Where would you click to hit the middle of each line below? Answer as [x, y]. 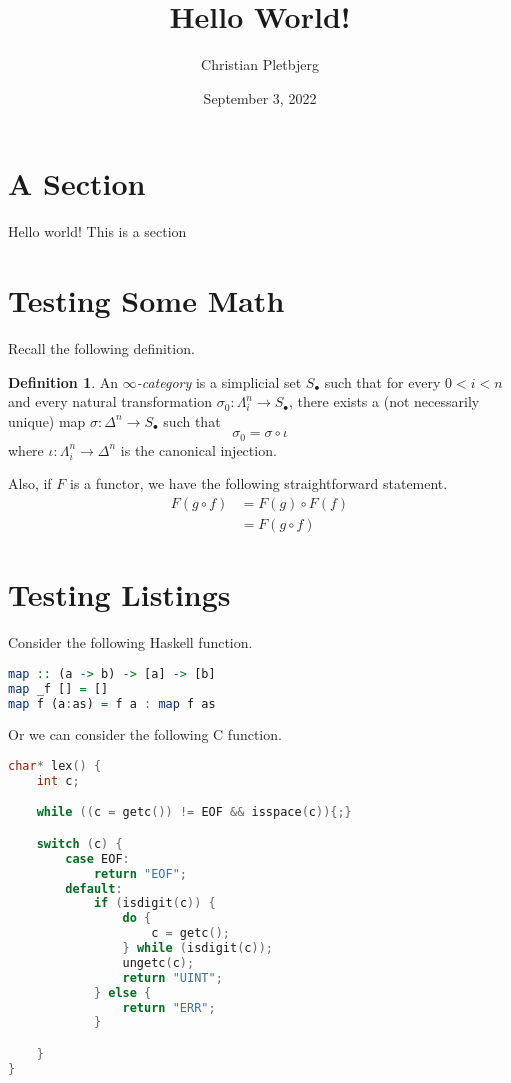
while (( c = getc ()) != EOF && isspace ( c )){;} [194, 812]
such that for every [382, 381]
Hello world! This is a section [97, 231]
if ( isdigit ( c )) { [154, 903]
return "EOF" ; [140, 873]
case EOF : [97, 858]
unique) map [47, 420]
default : [94, 888]
